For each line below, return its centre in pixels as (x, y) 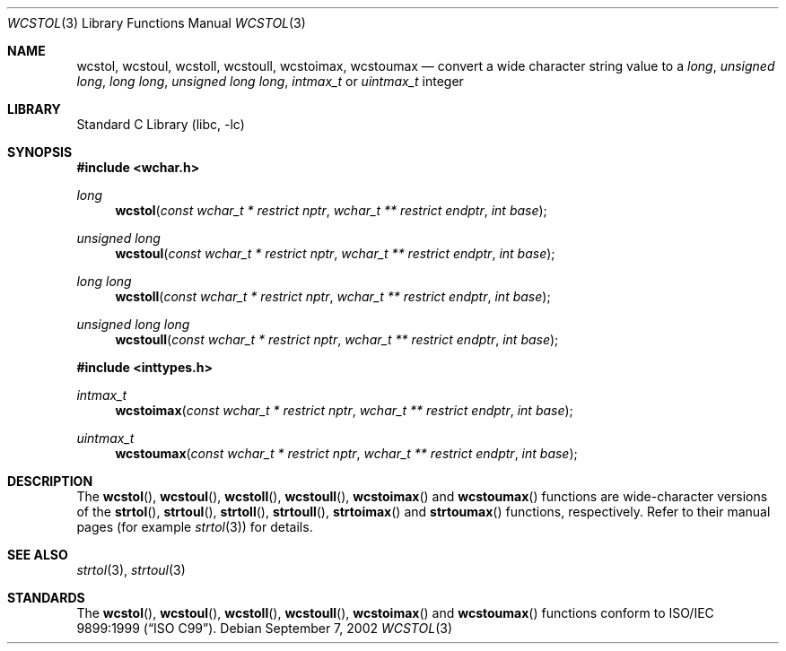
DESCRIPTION (50, 481)
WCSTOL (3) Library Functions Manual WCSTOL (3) (157, 23)
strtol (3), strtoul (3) (131, 570)
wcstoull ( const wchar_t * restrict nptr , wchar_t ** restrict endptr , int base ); (337, 339)
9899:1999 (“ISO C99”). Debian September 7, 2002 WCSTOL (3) (264, 628)
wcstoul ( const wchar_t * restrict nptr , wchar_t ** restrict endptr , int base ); (335, 253)
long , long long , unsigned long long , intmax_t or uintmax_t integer (270, 81)
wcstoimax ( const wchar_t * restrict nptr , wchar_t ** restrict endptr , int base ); (344, 410)
